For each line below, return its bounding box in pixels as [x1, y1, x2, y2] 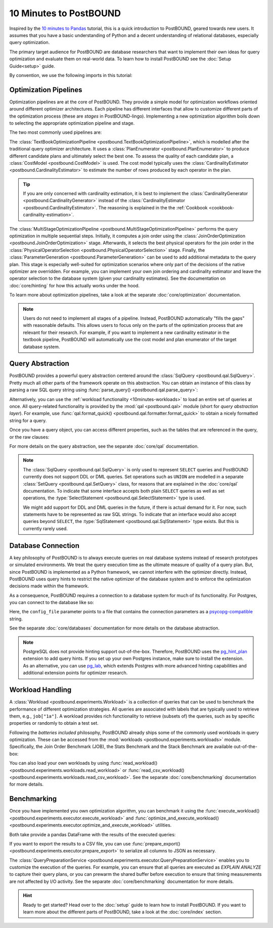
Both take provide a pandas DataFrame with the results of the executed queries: [9, 831, 176, 837]
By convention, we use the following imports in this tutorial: [9, 72, 132, 78]
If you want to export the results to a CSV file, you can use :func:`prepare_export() [9, 840, 180, 846]
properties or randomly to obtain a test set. [9, 720, 99, 726]
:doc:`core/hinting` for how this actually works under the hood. [9, 282, 140, 288]
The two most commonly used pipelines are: [9, 129, 102, 135]
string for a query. [9, 417, 47, 423]
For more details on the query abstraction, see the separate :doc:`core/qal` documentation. [9, 443, 199, 449]
